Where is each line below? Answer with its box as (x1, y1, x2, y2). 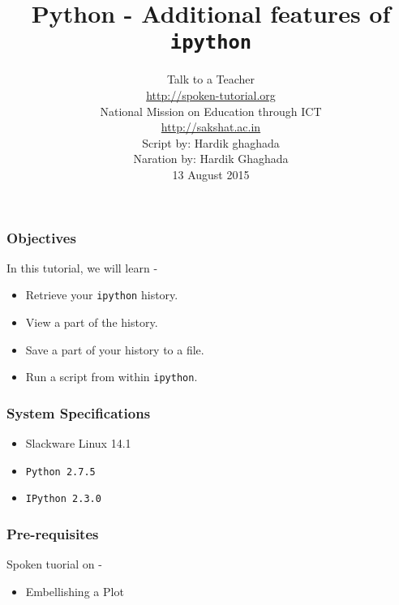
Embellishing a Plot (25, 582, 124, 599)
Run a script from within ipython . (25, 368, 198, 385)
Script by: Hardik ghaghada (142, 134, 280, 151)
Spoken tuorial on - (6, 556, 102, 573)
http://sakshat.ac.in (161, 118, 261, 135)
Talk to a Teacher (166, 71, 255, 88)
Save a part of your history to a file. (25, 341, 204, 358)
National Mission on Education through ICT (100, 102, 322, 119)
